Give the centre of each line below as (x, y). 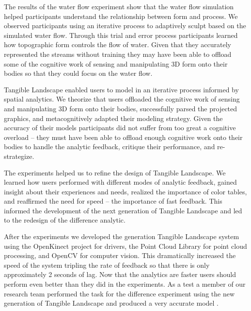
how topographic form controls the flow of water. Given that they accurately (118, 44)
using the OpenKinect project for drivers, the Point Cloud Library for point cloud (125, 246)
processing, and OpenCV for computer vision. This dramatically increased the (120, 255)
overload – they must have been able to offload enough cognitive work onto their (123, 137)
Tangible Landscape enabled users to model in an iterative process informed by (121, 89)
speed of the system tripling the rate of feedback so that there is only (107, 265)
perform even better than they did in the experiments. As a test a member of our (125, 284)
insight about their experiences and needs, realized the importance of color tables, (125, 191)
